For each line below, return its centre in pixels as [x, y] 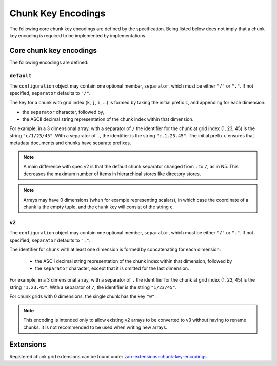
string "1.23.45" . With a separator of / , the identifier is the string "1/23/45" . [93, 287]
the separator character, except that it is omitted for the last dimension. [112, 268]
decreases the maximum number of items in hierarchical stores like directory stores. [112, 174]
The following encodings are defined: [49, 62]
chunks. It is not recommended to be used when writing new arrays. [95, 327]
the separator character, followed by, [63, 112]
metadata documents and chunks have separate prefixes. [70, 143]
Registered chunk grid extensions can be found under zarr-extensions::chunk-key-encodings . [109, 357]
